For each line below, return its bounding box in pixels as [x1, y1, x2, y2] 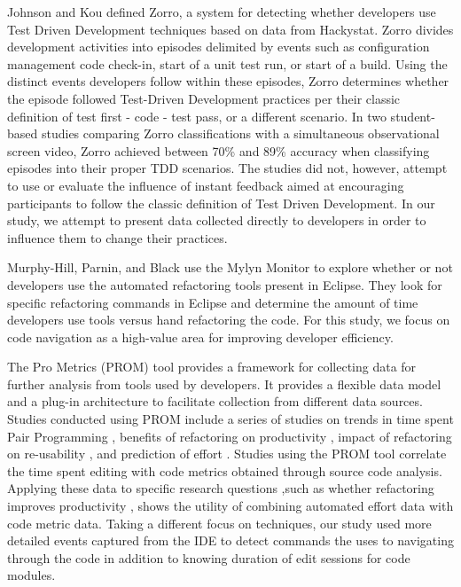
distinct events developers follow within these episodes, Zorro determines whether [7, 72, 449, 90]
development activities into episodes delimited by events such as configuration [7, 37, 430, 56]
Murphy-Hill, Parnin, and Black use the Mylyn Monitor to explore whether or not [7, 258, 453, 277]
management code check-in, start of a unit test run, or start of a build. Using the [7, 54, 448, 73]
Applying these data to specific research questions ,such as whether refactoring [7, 479, 434, 497]
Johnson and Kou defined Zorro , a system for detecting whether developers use [7, 3, 436, 20]
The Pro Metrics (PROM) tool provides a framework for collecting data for [7, 357, 417, 376]
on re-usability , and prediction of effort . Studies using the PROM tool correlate [7, 444, 447, 463]
